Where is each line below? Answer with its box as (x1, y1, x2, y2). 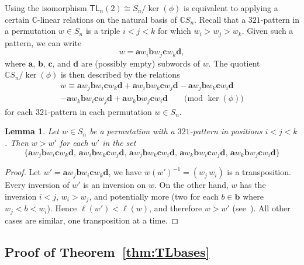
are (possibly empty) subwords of (81, 57, 200, 69)
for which (157, 25, 191, 37)
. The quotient (208, 57, 260, 69)
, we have (108, 166, 142, 178)
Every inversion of (5, 179, 70, 191)
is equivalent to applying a (183, 2, 278, 13)
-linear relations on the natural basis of (37, 13, 177, 25)
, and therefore (149, 202, 202, 214)
